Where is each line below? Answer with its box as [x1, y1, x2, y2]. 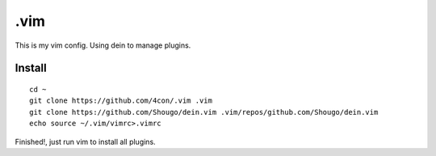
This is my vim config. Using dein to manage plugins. [15, 40, 191, 50]
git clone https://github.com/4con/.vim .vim [29, 96, 213, 105]
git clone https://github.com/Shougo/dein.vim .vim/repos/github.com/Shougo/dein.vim [29, 108, 379, 116]
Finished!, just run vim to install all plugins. [15, 137, 157, 146]
